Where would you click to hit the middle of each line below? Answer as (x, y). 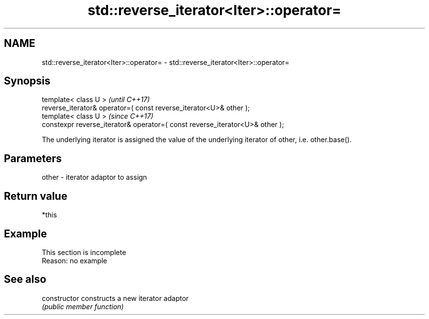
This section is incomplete (84, 252)
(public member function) (83, 306)
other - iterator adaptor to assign (95, 177)
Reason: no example (74, 260)
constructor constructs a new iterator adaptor (115, 298)
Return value (36, 196)
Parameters (33, 158)
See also (25, 279)
